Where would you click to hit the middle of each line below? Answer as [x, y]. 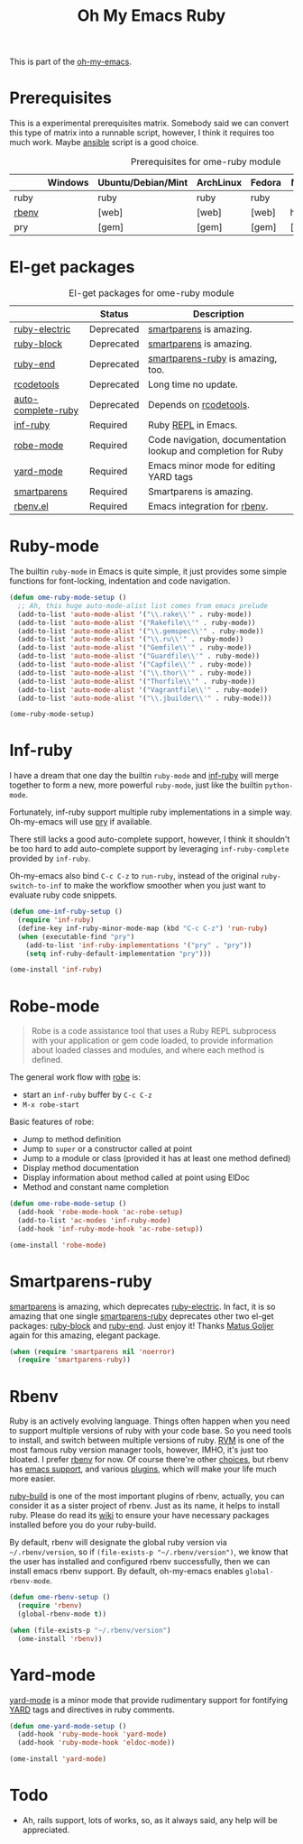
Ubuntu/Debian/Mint [142, 183]
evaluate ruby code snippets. [63, 895]
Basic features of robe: [52, 1122]
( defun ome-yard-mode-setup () [68, 1726]
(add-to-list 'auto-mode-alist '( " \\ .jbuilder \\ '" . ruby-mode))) [145, 698]
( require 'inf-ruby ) [56, 920]
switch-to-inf [36, 886]
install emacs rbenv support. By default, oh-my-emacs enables [126, 1572]
